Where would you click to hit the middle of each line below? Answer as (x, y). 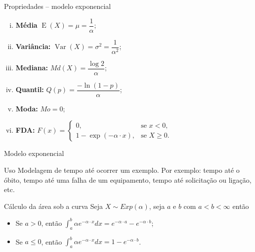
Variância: (33, 46)
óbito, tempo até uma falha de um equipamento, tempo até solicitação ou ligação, (128, 179)
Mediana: (32, 68)
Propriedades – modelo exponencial (58, 6)
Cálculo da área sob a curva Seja (54, 206)
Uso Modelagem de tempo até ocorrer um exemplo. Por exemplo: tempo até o (122, 170)
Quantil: (30, 89)
